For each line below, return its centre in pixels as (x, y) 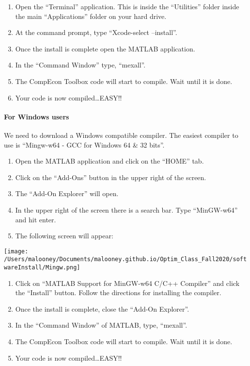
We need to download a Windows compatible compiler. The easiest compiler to (121, 135)
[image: (16, 251)
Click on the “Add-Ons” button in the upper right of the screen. (111, 177)
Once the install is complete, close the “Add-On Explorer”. (102, 308)
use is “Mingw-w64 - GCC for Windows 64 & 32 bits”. (84, 144)
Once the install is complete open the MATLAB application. (105, 48)
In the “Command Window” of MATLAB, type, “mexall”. (101, 325)
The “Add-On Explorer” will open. (67, 193)
